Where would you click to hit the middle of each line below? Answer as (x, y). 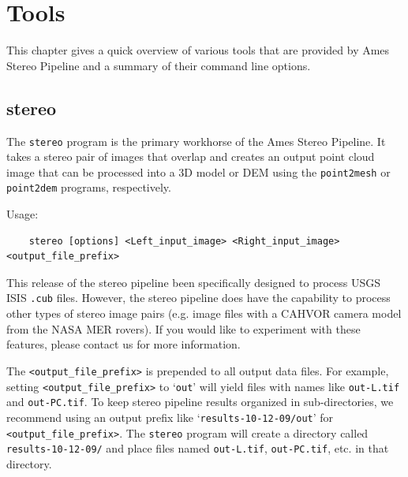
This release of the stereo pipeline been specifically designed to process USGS (193, 282)
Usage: (22, 214)
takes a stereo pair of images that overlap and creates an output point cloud (191, 157)
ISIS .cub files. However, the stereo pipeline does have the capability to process (198, 298)
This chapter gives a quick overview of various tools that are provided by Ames (198, 50)
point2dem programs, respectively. (89, 187)
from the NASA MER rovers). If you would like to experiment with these (183, 328)
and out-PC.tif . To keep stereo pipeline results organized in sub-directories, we (200, 402)
